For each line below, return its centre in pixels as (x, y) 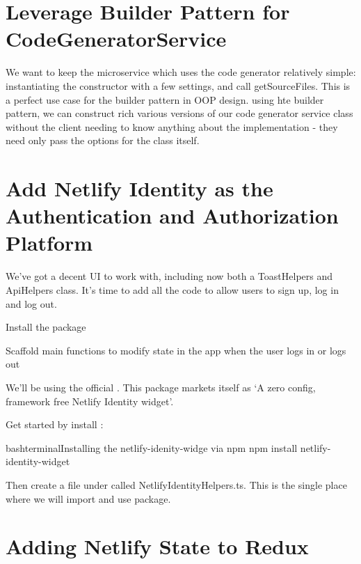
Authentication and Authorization (172, 216)
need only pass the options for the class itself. (103, 140)
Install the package (46, 327)
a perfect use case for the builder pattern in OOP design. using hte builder (165, 99)
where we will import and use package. (88, 498)
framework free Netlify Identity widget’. (90, 401)
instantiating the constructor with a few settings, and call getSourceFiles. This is (178, 85)
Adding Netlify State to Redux (157, 546)
